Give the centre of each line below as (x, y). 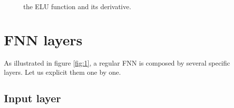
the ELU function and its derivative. (77, 6)
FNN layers (43, 39)
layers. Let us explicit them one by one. (62, 72)
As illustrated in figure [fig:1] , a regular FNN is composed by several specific (117, 62)
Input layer (32, 98)
